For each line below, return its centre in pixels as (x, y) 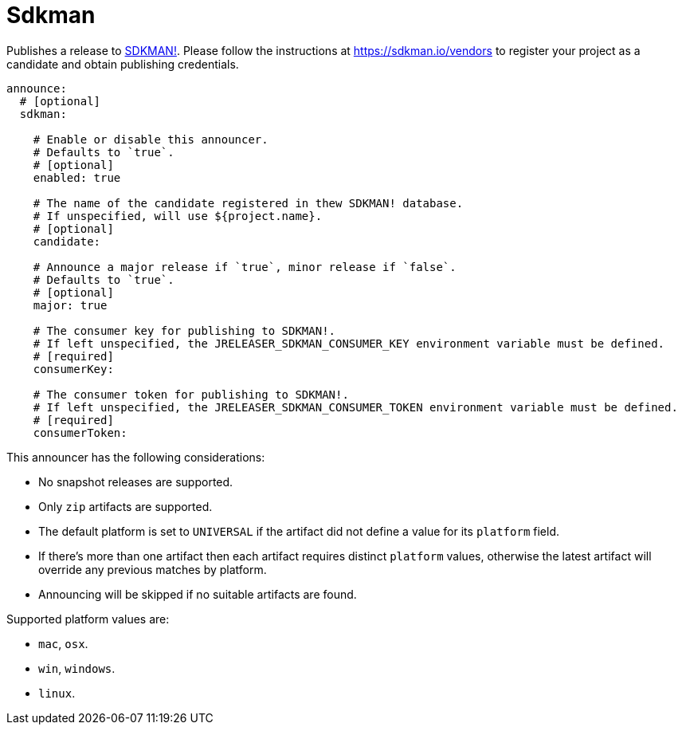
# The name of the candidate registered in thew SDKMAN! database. (248, 203)
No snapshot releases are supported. (136, 481)
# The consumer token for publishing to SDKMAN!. (191, 394)
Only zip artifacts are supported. (125, 506)
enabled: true (77, 177)
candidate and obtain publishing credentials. (123, 64)
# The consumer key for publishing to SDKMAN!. (184, 330)
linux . (57, 693)
